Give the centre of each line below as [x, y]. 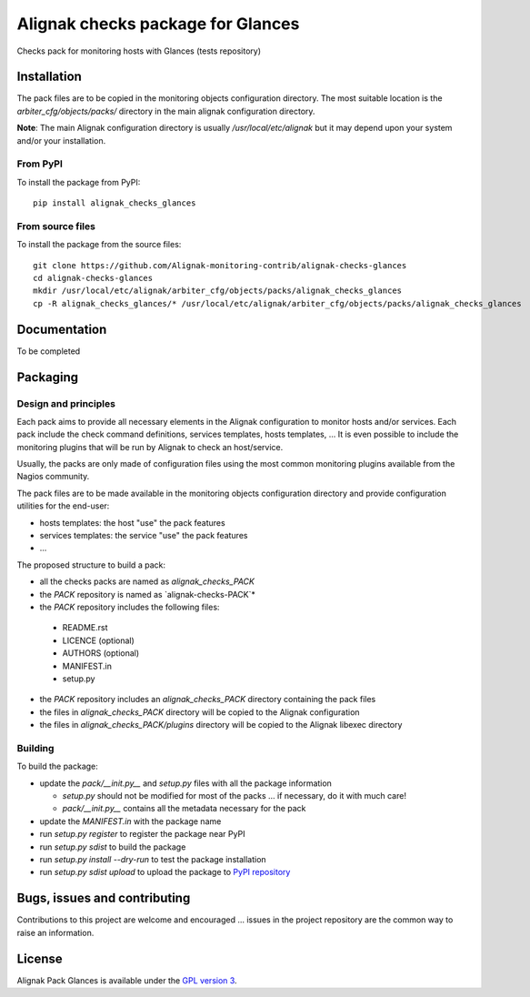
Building [35, 748]
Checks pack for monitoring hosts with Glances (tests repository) [139, 51]
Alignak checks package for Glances [158, 24]
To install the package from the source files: [99, 245]
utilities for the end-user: [63, 506]
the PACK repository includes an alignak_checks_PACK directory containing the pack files [208, 700]
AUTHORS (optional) [101, 653]
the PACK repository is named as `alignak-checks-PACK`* [148, 594]
